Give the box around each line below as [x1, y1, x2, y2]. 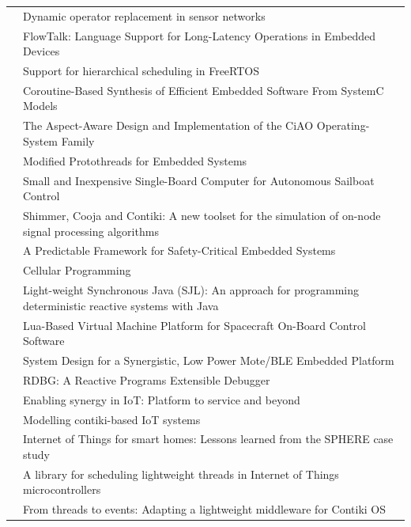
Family [61, 132, 95, 149]
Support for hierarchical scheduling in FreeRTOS [23, 63, 259, 79]
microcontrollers [23, 481, 101, 498]
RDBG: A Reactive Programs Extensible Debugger [23, 371, 270, 388]
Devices [23, 43, 60, 59]
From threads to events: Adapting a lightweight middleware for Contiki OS [23, 501, 386, 518]
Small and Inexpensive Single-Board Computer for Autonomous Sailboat [23, 172, 375, 188]
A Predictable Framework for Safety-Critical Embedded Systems [23, 242, 336, 259]
